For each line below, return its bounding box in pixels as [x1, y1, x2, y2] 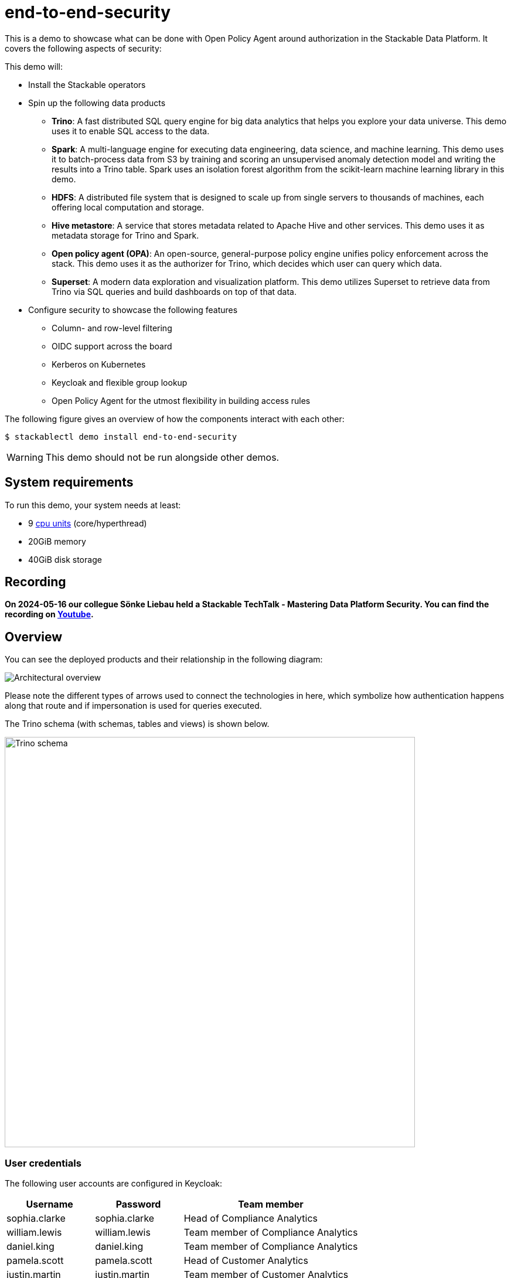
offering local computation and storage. [52, 202, 205, 212]
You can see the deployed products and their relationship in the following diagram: [5, 654, 323, 665]
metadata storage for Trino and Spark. [52, 230, 199, 240]
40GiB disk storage [28, 554, 102, 565]
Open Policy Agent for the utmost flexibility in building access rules [52, 395, 311, 406]
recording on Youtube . [5, 609, 94, 620]
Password [115, 1198, 161, 1211]
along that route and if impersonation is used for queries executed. [5, 701, 262, 711]
